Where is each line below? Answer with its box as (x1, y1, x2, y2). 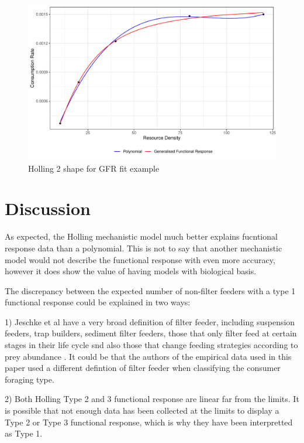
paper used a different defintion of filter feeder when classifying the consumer (5, 362, 281, 374)
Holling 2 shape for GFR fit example (28, 162, 160, 174)
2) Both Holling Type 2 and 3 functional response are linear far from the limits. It (5, 393, 299, 405)
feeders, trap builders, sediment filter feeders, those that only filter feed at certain (5, 327, 297, 339)
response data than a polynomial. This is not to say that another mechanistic (5, 241, 282, 254)
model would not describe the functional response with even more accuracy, (5, 253, 275, 265)
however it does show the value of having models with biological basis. (5, 265, 257, 277)
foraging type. (5, 373, 54, 385)
